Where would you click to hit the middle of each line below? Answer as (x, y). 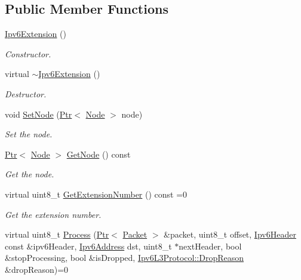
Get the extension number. (53, 214)
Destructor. (26, 93)
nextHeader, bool (210, 246)
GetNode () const (99, 154)
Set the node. (29, 134)
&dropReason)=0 (37, 269)
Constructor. (28, 53)
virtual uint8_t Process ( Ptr (57, 234)
